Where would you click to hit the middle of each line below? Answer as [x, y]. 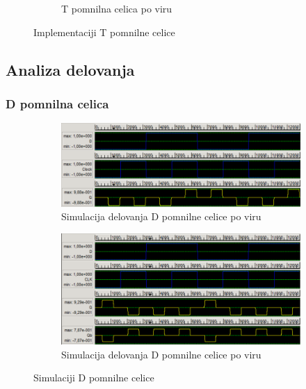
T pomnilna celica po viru [117, 8]
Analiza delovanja [70, 69]
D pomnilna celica [57, 103]
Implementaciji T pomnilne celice [104, 32]
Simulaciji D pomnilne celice [94, 378]
